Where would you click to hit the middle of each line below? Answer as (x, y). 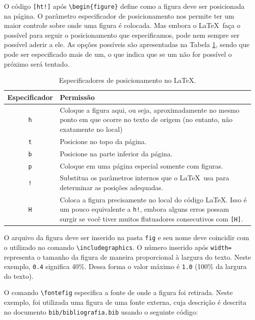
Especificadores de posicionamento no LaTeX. (127, 80)
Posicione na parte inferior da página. (116, 153)
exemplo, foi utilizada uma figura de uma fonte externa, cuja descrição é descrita (125, 302)
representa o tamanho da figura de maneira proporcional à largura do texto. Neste (127, 257)
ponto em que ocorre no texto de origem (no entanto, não (146, 119)
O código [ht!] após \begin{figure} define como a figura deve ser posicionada (124, 6)
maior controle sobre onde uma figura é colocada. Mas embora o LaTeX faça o (122, 25)
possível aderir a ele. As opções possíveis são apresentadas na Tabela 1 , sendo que (127, 44)
